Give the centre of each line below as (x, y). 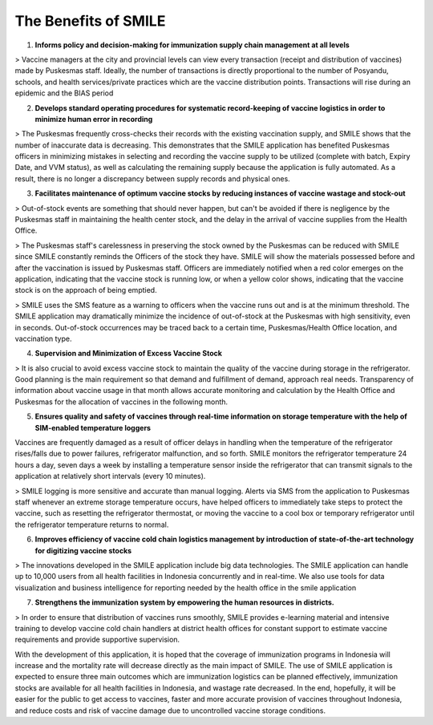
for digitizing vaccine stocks (83, 550)
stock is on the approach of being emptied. (86, 290)
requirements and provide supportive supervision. (97, 640)
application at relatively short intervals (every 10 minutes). (110, 476)
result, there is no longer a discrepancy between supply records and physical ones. (152, 178)
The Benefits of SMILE (90, 21)
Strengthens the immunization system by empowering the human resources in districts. (184, 602)
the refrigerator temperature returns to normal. (92, 525)
